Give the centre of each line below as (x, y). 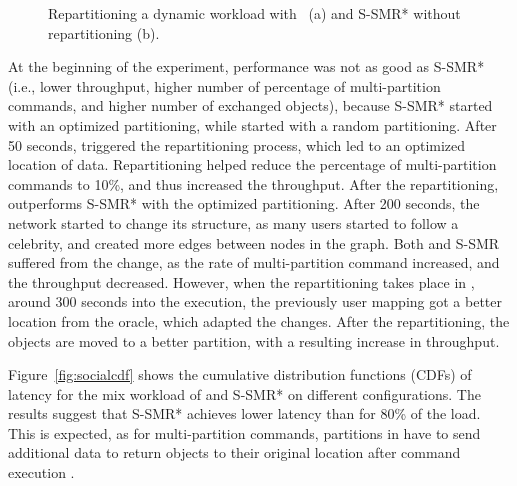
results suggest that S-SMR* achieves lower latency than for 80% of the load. (244, 413)
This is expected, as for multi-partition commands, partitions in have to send (244, 432)
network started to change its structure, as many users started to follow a (233, 222)
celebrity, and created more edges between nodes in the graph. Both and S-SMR (254, 242)
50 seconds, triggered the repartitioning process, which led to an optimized (237, 144)
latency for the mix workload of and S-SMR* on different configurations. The (244, 393)
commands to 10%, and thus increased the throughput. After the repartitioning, (253, 183)
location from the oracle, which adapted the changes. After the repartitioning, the (259, 320)
